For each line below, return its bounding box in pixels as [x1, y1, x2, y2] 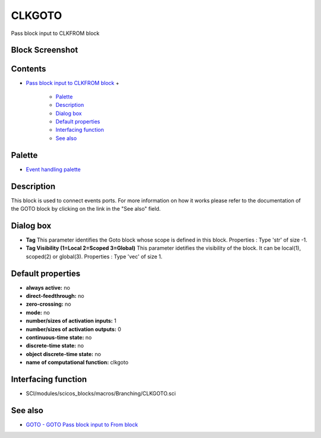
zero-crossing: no [26, 300, 71, 308]
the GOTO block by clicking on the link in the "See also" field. [11, 205, 161, 212]
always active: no [26, 284, 71, 291]
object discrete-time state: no [26, 350, 101, 357]
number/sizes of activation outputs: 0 [26, 325, 121, 332]
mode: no [26, 309, 50, 316]
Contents [11, 64, 46, 74]
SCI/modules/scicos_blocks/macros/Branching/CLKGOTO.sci [26, 390, 176, 397]
